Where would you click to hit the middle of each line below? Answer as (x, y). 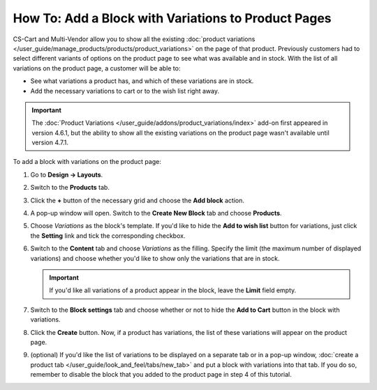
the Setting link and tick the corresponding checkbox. (108, 235)
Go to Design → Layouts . (67, 174)
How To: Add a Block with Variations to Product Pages (172, 18)
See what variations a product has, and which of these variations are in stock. (142, 81)
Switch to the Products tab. (70, 188)
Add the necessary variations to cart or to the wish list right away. (125, 91)
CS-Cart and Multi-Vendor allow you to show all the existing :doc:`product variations (134, 39)
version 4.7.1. (50, 142)
